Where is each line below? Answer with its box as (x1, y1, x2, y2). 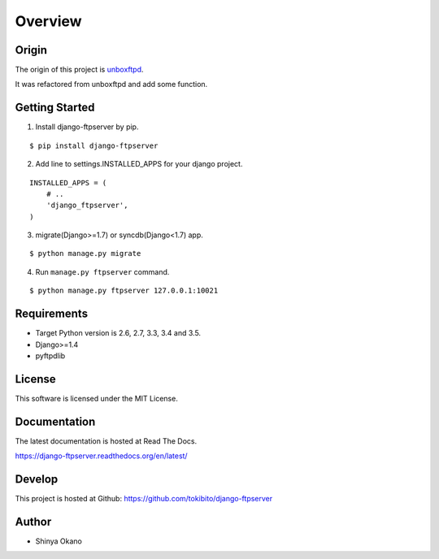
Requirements (15, 307, 89, 321)
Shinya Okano (35, 536, 83, 546)
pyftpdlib (35, 350, 66, 361)
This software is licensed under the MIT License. (15, 393, 178, 403)
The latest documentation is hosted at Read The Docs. (15, 435, 198, 446)
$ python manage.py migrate (29, 249, 141, 258)
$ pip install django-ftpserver (29, 141, 159, 150)
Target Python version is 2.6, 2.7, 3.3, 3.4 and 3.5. (35, 328, 202, 338)
